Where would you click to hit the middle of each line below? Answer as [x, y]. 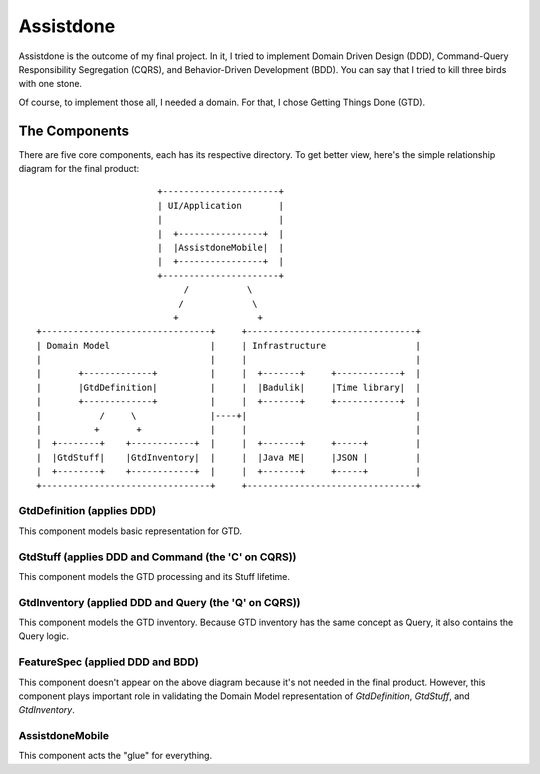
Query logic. [44, 636]
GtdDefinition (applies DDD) [87, 511]
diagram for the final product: [79, 169]
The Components [74, 130]
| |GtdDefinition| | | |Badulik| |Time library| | [229, 387]
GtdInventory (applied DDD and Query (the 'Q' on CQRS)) [159, 602]
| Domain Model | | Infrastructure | [229, 345]
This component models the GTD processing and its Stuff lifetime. [154, 576]
